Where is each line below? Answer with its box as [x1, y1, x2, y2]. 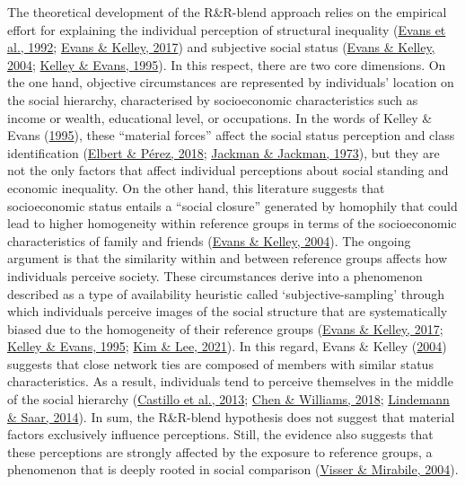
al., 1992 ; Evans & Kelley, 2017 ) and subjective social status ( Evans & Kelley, [7, 38, 435, 57]
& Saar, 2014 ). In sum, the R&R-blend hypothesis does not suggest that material [7, 407, 455, 426]
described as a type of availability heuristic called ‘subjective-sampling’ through [7, 284, 445, 303]
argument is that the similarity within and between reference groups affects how [7, 249, 448, 268]
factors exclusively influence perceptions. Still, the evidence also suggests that [7, 425, 434, 444]
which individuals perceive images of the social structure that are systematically [7, 302, 448, 321]
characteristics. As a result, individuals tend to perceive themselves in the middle [7, 372, 453, 391]
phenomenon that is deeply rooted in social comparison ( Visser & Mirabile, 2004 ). [7, 460, 459, 479]
